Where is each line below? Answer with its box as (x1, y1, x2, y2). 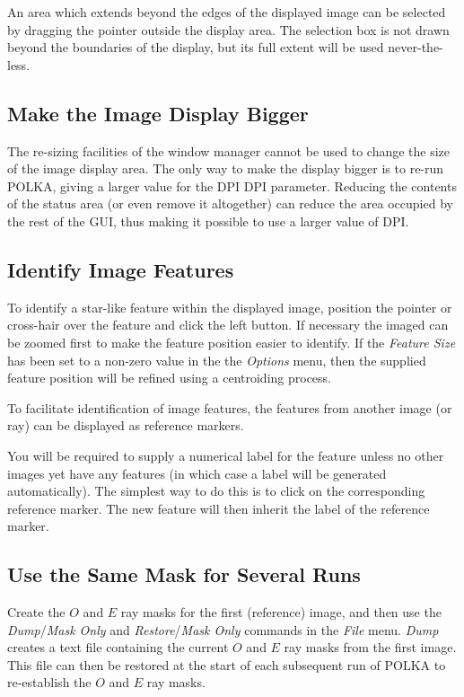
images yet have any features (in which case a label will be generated (7, 463, 387, 482)
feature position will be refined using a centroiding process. (7, 368, 331, 387)
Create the (7, 603, 66, 622)
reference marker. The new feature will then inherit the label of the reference (7, 498, 430, 517)
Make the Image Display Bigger (7, 99, 309, 127)
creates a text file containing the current (7, 638, 229, 657)
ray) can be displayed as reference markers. (7, 416, 244, 435)
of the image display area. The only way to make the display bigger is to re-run (7, 159, 444, 178)
